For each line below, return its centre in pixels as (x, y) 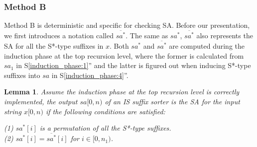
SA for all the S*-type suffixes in (54, 46)
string (13, 111)
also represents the (225, 36)
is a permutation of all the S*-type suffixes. (105, 128)
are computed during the (207, 46)
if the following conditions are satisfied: (105, 111)
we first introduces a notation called (59, 36)
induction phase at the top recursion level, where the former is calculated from (124, 55)
